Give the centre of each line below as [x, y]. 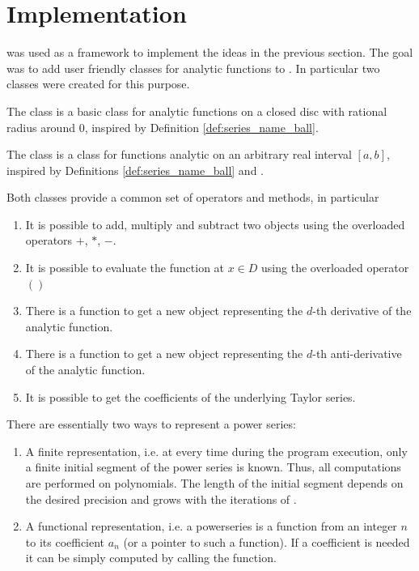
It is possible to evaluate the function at [125, 268]
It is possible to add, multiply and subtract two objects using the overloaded [215, 224]
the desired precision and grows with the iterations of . [161, 499]
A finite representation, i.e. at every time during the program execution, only [216, 451]
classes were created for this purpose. [98, 84]
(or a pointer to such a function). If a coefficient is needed [267, 541]
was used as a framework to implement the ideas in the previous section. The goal [210, 52]
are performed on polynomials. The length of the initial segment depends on [214, 483]
